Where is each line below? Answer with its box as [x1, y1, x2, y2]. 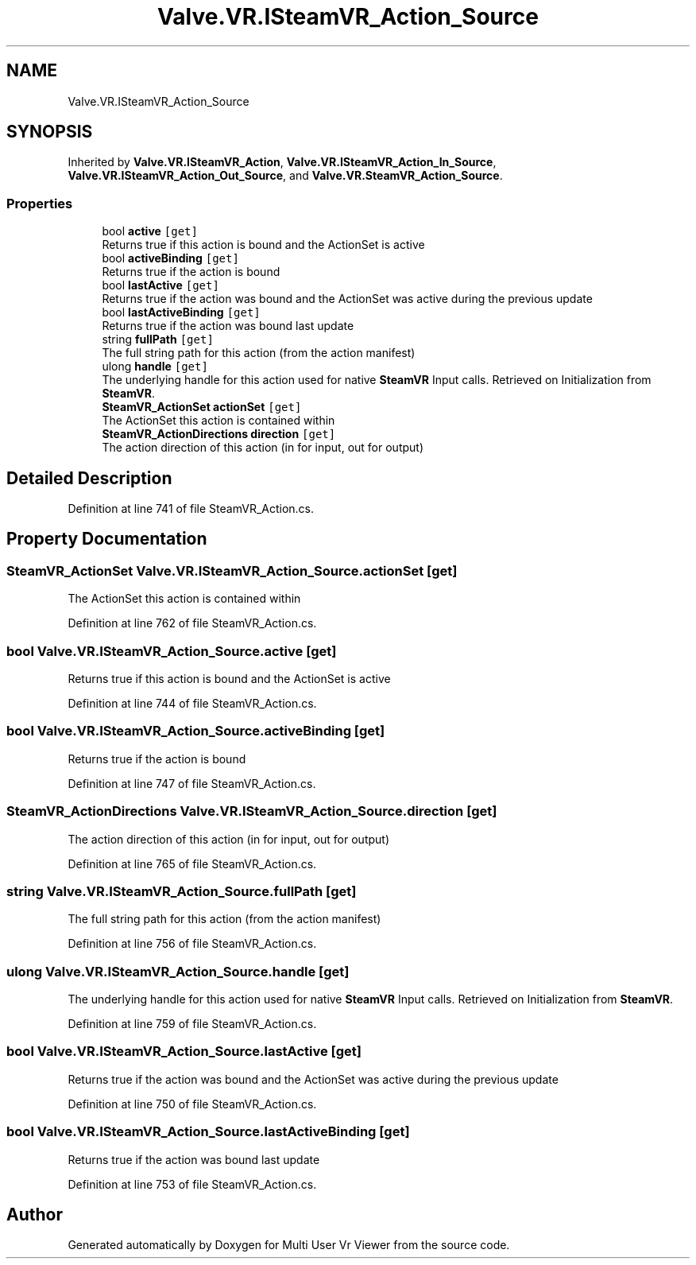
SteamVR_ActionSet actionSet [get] [102, 400, 302, 414]
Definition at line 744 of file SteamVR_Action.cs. [68, 697, 317, 710]
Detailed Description [6, 468, 172, 488]
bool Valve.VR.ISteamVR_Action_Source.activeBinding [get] [6, 723, 385, 739]
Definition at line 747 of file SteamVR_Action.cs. [68, 776, 316, 790]
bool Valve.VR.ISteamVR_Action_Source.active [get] [6, 642, 337, 659]
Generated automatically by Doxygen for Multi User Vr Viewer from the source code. [68, 1238, 510, 1252]
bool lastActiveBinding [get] [102, 305, 261, 320]
